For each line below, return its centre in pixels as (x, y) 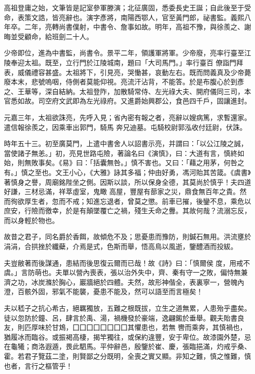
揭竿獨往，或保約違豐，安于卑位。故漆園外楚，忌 (172, 337)
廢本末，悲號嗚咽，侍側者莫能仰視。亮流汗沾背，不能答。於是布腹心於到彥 (124, 82)
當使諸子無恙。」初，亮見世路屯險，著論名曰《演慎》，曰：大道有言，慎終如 (124, 153)
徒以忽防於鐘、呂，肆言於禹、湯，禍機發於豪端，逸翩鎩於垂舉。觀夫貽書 (121, 317)
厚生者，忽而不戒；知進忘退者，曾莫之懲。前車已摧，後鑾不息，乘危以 (138, 201)
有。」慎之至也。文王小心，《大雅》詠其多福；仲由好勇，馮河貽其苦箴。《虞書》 (127, 172)
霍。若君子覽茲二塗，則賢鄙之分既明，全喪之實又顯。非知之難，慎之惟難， (124, 356)
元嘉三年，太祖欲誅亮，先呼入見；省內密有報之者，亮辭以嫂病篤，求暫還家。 (127, 117)
